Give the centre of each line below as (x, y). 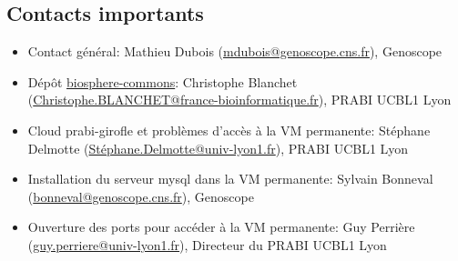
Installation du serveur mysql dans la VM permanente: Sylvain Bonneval (230, 179)
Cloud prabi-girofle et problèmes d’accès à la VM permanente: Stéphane (229, 130)
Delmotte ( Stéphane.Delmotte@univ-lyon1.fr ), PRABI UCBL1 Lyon (218, 148)
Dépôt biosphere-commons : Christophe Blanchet (163, 81)
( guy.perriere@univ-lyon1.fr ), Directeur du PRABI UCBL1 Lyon (207, 244)
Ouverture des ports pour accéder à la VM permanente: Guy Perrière (221, 227)
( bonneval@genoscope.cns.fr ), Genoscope (141, 196)
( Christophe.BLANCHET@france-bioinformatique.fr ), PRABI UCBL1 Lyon (239, 100)
